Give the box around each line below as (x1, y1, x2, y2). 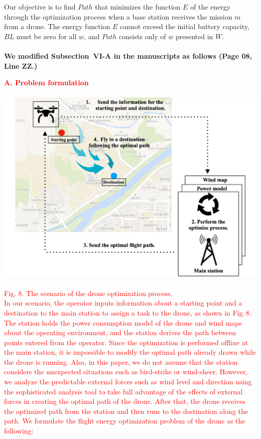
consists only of (119, 31, 166, 41)
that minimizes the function (95, 2, 181, 12)
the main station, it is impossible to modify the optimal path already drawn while (4, 347, 256, 357)
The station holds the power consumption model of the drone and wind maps (4, 317, 242, 328)
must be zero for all (16, 31, 77, 41)
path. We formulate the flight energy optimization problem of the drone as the (4, 415, 245, 426)
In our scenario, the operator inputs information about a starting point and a (4, 298, 242, 308)
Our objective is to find (4, 2, 76, 12)
